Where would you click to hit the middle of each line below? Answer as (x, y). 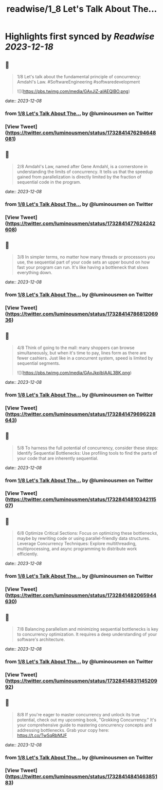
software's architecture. (41, 639)
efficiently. (27, 554)
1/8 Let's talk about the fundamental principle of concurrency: (79, 77)
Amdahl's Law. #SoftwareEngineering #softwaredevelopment (78, 82)
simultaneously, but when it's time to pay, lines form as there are (81, 352)
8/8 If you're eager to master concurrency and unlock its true (78, 714)
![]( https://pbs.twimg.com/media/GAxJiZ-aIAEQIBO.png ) (73, 91)
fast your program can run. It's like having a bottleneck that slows (82, 267)
